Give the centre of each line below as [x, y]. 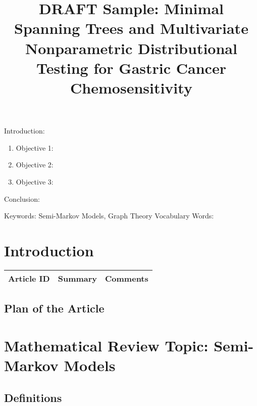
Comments [127, 278]
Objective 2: [35, 165]
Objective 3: [35, 181]
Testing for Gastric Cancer [131, 67]
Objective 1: [35, 147]
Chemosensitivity [131, 87]
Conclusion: [22, 198]
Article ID [29, 278]
